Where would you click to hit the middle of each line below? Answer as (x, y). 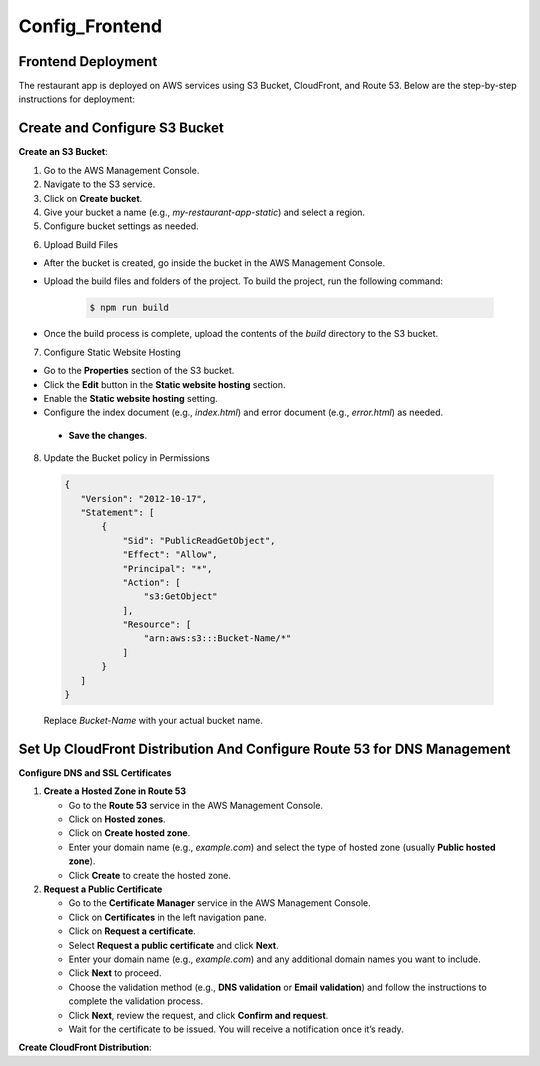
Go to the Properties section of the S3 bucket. (139, 371)
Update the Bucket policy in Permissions (126, 458)
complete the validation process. (136, 1001)
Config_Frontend (90, 26)
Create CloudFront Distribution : (85, 1047)
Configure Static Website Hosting (112, 352)
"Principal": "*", (167, 568)
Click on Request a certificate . (132, 931)
